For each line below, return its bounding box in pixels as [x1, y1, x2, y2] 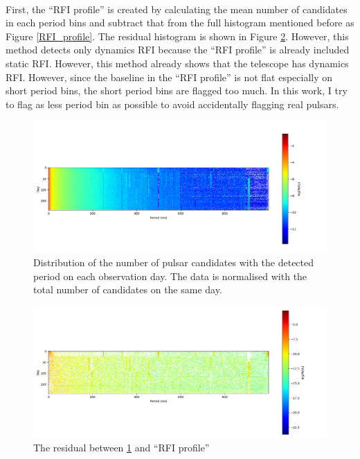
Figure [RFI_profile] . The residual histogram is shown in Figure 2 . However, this [6, 28, 349, 43]
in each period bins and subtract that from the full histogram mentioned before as [6, 15, 354, 30]
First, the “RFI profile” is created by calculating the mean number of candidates [6, 1, 348, 16]
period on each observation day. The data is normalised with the [33, 268, 307, 283]
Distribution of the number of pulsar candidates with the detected [33, 254, 314, 269]
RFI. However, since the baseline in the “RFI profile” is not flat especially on [6, 69, 333, 84]
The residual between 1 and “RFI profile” [33, 440, 210, 455]
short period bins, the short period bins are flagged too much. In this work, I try [6, 83, 348, 98]
